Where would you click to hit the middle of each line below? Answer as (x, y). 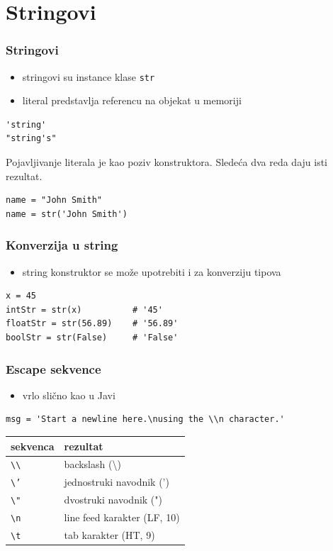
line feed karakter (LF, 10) (122, 517)
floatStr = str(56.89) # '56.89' (92, 324)
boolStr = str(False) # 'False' (92, 338)
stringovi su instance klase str (89, 76)
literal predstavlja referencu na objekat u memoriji (132, 100)
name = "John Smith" (54, 200)
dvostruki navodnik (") (113, 500)
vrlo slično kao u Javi (69, 395)
